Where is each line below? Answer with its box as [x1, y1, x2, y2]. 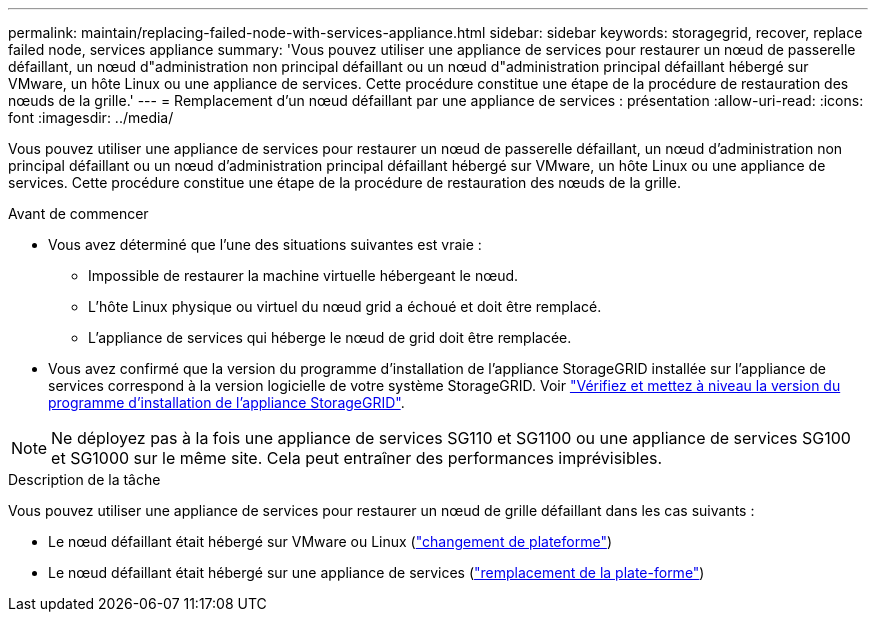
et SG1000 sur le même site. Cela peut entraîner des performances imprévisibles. [51, 448, 663, 468]
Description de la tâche [8, 471, 161, 488]
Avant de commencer [8, 205, 149, 222]
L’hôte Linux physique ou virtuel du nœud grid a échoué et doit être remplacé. [88, 298, 602, 315]
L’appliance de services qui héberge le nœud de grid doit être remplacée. [88, 329, 572, 346]
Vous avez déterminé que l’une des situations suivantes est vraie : [48, 236, 482, 253]
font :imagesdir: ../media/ [8, 109, 174, 126]
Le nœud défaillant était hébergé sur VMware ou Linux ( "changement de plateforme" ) [48, 533, 613, 550]
